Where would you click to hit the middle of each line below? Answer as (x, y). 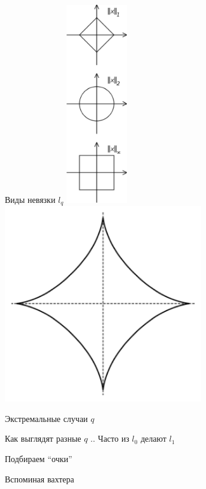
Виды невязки (30, 199)
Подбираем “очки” (39, 459)
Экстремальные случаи (46, 418)
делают (153, 438)
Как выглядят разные (43, 438)
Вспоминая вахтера (40, 479)
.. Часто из (110, 438)
